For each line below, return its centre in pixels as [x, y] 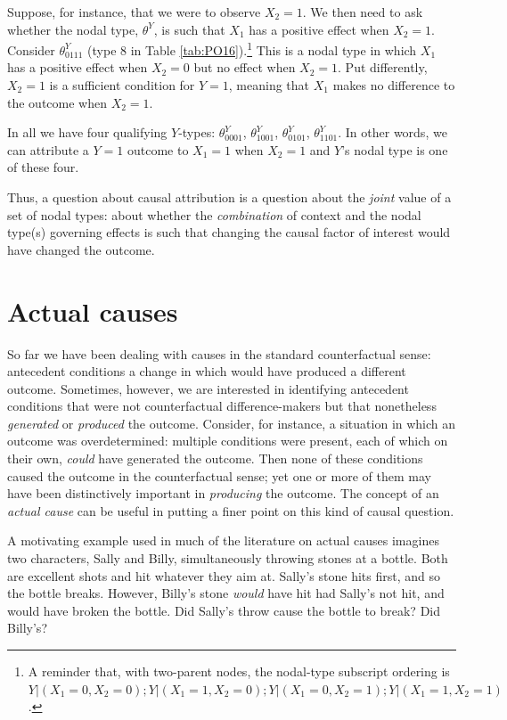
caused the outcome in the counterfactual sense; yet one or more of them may [219, 475]
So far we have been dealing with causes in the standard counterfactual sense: [219, 353]
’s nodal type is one [395, 149]
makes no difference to [394, 85]
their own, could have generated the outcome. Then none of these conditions [215, 458]
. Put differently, [383, 67]
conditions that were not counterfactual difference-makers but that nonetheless [222, 406]
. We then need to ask [363, 12]
